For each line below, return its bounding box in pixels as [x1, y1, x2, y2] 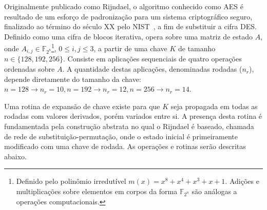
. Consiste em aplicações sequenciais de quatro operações [63, 53, 242, 64]
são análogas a [192, 186, 237, 197]
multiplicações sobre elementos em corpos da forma [16, 186, 178, 197]
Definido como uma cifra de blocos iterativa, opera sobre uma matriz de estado [4, 31, 253, 41]
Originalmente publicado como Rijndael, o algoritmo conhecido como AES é [4, 1, 243, 11]
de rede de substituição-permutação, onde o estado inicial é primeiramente [4, 131, 238, 141]
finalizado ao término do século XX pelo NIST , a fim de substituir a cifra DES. [4, 21, 257, 32]
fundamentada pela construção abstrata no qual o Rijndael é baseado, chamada [4, 121, 254, 132]
